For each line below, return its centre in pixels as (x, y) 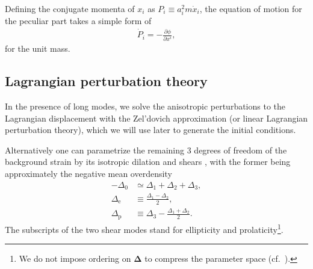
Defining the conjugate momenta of (70, 8)
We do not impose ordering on (75, 258)
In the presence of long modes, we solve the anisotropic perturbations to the (145, 106)
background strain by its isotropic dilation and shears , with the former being (148, 162)
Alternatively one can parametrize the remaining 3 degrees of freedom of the (146, 150)
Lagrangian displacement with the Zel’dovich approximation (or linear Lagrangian (156, 118)
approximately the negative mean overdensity (88, 173)
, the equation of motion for (251, 8)
